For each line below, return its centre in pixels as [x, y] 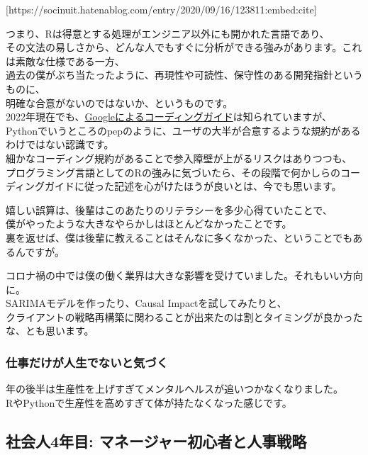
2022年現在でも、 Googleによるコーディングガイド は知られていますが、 [169, 117]
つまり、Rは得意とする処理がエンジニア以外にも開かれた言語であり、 [168, 33]
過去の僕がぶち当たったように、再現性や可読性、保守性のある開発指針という [184, 75]
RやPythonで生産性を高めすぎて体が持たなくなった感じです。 [149, 402]
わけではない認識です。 [60, 144]
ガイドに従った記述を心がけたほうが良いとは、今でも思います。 [193, 186]
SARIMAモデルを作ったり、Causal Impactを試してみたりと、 [146, 303]
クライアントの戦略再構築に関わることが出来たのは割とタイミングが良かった [184, 316]
